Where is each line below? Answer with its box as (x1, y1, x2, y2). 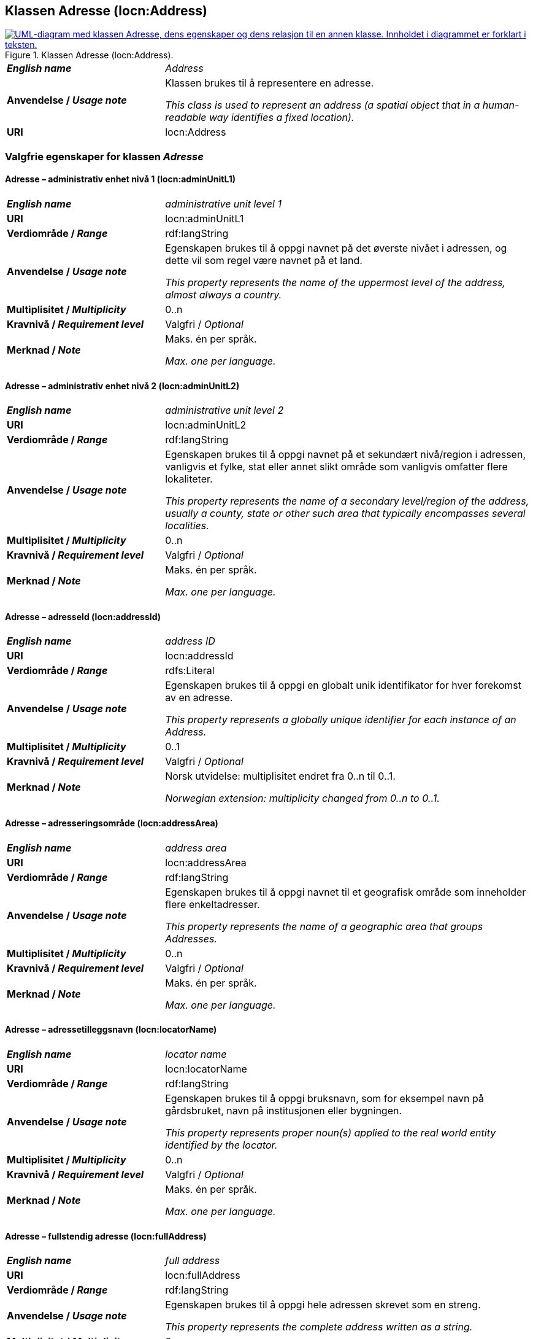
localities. (165, 519, 209, 532)
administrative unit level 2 (165, 404, 284, 417)
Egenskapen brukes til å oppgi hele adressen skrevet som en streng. (165, 1298, 481, 1311)
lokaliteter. (165, 473, 213, 486)
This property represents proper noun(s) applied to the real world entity (165, 1126, 496, 1139)
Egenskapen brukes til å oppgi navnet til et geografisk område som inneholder (165, 885, 526, 898)
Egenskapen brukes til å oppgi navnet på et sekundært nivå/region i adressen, (165, 448, 526, 461)
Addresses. (165, 932, 217, 945)
